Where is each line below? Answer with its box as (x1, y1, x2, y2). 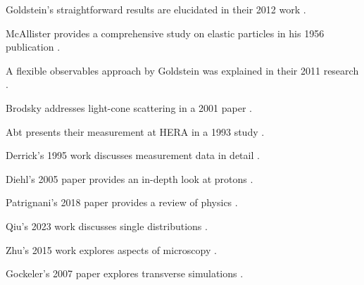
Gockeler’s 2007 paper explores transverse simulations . (6, 266, 244, 281)
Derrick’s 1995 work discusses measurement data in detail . (6, 148, 260, 163)
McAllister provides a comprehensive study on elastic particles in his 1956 (6, 25, 325, 40)
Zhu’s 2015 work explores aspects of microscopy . (6, 242, 217, 257)
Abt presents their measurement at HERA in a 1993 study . (6, 124, 265, 139)
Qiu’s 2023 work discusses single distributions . (6, 218, 208, 233)
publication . (6, 39, 61, 54)
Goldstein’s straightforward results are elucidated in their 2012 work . (6, 2, 306, 16)
